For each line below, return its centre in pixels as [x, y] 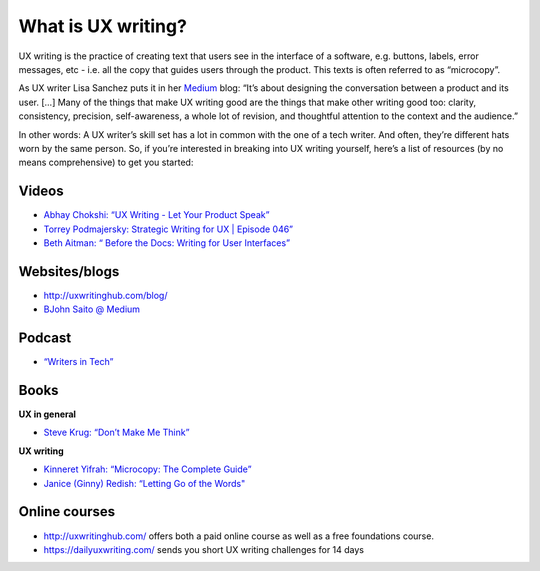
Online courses [67, 511]
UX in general [47, 414]
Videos [41, 191]
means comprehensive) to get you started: [106, 162]
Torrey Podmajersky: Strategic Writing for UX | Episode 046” [168, 229]
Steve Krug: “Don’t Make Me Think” [116, 432]
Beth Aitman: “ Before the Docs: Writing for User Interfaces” [166, 242]
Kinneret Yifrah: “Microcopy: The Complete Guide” [147, 469]
